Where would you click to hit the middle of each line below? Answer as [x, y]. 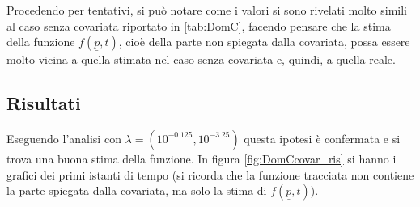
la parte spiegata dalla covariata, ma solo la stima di [137, 190]
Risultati [44, 103]
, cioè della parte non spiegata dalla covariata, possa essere [264, 42]
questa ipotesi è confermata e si [322, 138]
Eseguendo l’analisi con [64, 138]
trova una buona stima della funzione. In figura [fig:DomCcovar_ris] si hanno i [202, 158]
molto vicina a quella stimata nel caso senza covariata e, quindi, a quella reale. [201, 59]
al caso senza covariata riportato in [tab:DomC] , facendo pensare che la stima [199, 25]
